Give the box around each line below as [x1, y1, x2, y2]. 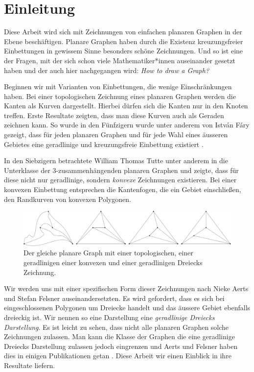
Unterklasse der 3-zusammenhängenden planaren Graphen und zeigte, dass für [4, 165, 239, 175]
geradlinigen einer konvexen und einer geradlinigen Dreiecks [23, 257, 203, 268]
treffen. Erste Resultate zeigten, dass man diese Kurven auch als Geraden [4, 110, 224, 120]
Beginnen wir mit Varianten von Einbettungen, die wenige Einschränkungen [4, 81, 232, 92]
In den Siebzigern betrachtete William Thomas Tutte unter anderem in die [4, 155, 228, 166]
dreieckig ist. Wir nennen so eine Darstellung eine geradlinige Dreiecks [4, 312, 215, 322]
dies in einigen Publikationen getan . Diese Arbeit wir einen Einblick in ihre [4, 350, 231, 361]
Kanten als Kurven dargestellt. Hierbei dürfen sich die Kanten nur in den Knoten [4, 100, 248, 111]
